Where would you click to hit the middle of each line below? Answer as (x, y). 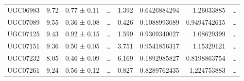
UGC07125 (24, 34)
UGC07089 (24, 22)
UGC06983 (24, 9)
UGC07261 (24, 70)
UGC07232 (24, 58)
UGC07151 (24, 46)
